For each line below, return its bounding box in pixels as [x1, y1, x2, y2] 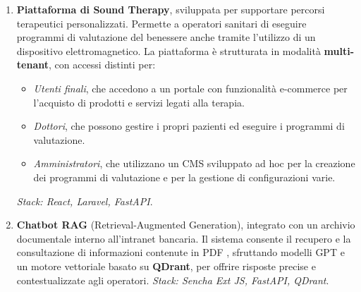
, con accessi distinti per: [48, 57, 156, 72]
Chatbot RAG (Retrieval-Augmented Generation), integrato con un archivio [16, 217, 355, 232]
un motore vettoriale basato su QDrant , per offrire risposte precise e [16, 258, 316, 273]
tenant [16, 57, 49, 72]
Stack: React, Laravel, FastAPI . [16, 193, 153, 208]
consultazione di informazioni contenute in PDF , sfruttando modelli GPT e [16, 245, 345, 260]
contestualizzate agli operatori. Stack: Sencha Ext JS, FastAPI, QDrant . [16, 272, 329, 287]
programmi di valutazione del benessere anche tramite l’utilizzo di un [16, 30, 316, 44]
